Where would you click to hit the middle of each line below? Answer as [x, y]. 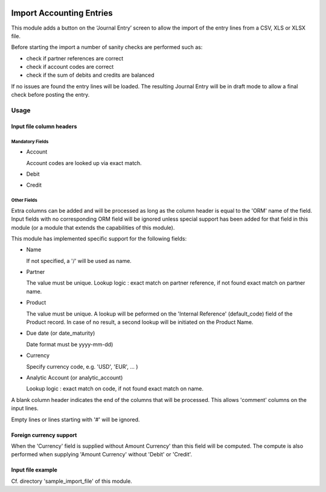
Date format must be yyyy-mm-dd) [70, 344]
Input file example [34, 470]
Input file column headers [44, 126]
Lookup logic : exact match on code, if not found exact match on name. [115, 389]
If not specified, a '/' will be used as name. [79, 261]
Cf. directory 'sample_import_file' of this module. [72, 481]
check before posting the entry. [50, 95]
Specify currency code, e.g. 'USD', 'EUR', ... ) [82, 366]
